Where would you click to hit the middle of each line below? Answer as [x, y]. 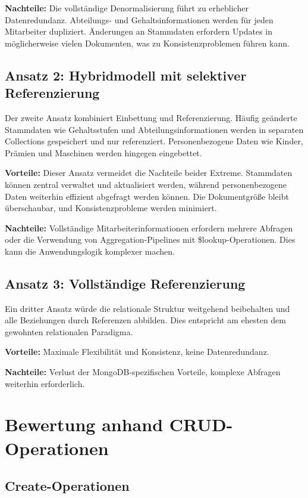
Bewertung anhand [84, 424]
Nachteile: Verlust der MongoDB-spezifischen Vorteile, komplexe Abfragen [143, 372]
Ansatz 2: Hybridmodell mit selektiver [126, 75]
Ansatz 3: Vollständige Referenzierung [125, 283]
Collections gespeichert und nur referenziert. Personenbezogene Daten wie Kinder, [154, 141]
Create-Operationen [67, 486]
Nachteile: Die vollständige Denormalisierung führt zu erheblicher [127, 8]
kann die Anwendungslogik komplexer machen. [90, 251]
